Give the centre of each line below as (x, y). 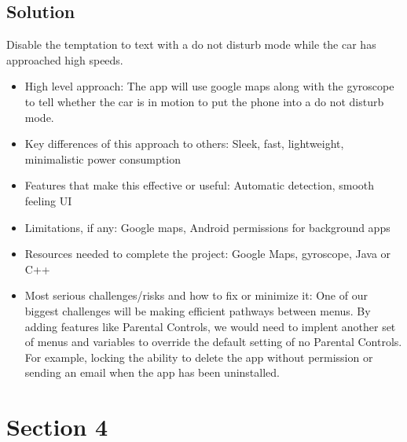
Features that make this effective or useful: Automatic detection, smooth (200, 185)
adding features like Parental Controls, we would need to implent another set (210, 326)
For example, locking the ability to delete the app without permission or (199, 357)
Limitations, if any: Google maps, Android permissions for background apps (207, 227)
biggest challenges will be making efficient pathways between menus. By (198, 310)
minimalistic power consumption (103, 158)
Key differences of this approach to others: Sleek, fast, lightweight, (184, 144)
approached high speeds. (65, 59)
